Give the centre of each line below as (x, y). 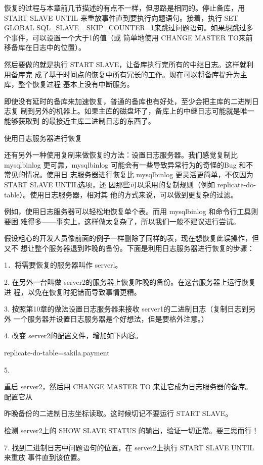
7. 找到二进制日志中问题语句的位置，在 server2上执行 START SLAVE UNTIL (129, 447)
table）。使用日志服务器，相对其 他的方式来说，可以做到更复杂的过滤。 (121, 194)
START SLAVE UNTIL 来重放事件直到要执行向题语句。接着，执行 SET (121, 17)
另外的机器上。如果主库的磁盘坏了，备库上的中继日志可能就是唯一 (144, 111)
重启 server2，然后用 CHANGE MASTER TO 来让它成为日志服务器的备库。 (128, 386)
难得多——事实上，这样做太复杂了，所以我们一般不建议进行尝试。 (130, 221)
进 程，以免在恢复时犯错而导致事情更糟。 (73, 292)
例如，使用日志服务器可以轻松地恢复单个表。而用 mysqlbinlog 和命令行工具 (128, 211)
